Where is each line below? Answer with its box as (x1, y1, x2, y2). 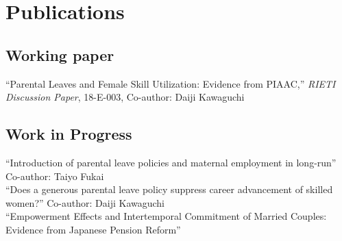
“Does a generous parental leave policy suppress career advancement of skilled (5, 182, 333, 196)
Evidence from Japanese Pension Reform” (5, 222, 181, 236)
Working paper (5, 44, 114, 65)
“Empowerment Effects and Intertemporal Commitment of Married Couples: (5, 209, 327, 223)
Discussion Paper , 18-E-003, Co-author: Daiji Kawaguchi (5, 90, 245, 104)
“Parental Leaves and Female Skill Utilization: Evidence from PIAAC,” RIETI (5, 76, 336, 90)
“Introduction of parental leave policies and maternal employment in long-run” (5, 155, 337, 169)
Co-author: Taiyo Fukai (5, 168, 104, 183)
